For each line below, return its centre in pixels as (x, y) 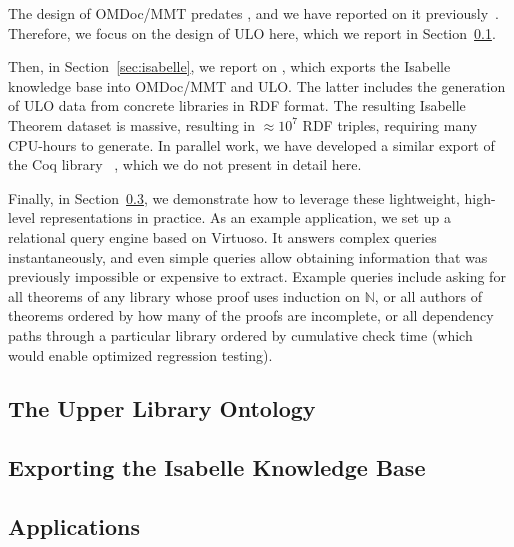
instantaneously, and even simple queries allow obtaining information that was (248, 256)
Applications (74, 526)
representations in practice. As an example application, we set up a (245, 217)
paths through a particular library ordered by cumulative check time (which (240, 334)
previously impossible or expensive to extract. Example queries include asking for (257, 276)
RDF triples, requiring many (390, 124)
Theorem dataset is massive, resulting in (131, 124)
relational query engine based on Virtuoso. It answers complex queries (222, 236)
